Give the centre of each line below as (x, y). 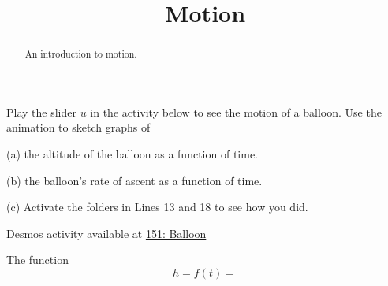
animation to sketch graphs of (78, 127)
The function (37, 260)
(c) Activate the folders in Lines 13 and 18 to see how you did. (157, 207)
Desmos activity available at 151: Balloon (106, 233)
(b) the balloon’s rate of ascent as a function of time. (134, 180)
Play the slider (41, 111)
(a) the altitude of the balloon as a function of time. (132, 154)
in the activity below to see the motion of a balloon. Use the (236, 111)
